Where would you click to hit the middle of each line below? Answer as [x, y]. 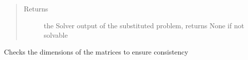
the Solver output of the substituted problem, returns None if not [144, 25]
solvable [56, 35]
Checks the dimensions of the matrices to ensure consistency [96, 51]
